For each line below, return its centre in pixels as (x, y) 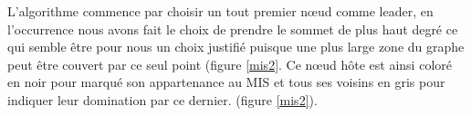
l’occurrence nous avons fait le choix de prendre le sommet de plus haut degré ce (233, 29)
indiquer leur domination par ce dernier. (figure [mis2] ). (162, 99)
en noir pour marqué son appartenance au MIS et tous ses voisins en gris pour (226, 82)
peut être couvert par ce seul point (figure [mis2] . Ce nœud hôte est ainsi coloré (230, 64)
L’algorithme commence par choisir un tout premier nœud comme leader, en (220, 11)
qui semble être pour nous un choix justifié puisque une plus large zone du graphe (236, 47)
